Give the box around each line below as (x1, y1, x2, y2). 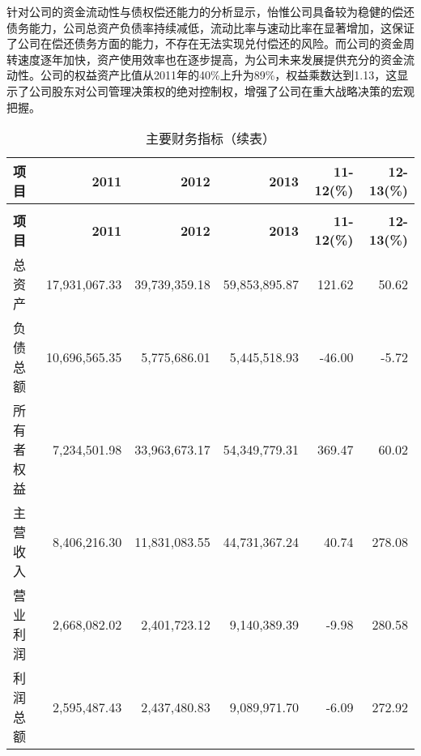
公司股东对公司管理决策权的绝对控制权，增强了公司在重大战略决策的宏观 (28, 82, 415, 99)
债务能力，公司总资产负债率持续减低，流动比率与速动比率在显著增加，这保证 (6, 19, 415, 36)
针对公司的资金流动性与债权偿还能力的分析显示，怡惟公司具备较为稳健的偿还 (6, 3, 415, 19)
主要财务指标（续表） (145, 129, 275, 148)
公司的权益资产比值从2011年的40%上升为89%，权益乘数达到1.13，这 (40, 66, 398, 83)
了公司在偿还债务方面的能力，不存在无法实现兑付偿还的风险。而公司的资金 (6, 35, 403, 52)
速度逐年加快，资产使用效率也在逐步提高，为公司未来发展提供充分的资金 (17, 50, 403, 67)
